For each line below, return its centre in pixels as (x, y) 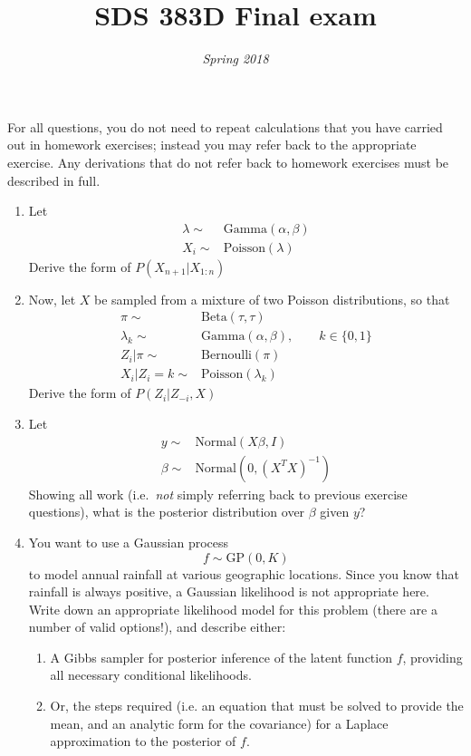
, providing (433, 657)
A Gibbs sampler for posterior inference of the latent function (221, 657)
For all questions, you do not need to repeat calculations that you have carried (225, 126)
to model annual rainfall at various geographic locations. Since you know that (244, 573)
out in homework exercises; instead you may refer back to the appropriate (212, 145)
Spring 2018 (235, 58)
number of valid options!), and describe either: (157, 627)
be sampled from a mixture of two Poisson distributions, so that (272, 299)
